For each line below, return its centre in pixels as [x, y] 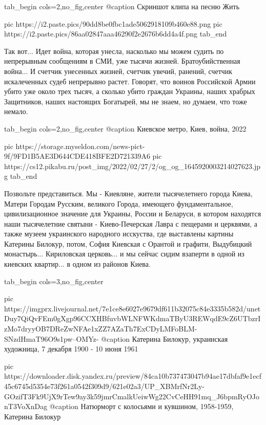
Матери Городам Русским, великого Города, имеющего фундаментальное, [119, 203]
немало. [16, 111]
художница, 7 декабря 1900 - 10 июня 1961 [71, 349]
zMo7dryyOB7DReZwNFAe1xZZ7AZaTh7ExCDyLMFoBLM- [101, 329]
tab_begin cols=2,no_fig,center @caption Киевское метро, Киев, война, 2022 [125, 128]
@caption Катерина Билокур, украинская [165, 338]
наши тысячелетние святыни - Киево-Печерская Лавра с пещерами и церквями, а [131, 223]
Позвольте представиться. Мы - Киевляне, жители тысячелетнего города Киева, [128, 193]
